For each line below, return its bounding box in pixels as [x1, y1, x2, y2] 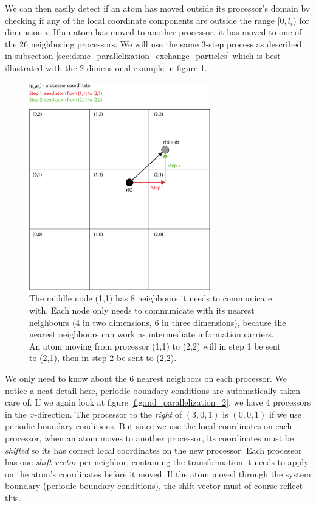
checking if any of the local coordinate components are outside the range [5, 13, 275, 26]
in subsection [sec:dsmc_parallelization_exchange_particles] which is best [5, 49, 281, 62]
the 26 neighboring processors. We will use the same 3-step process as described [5, 37, 302, 50]
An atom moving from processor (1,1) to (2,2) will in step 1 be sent [29, 339, 281, 352]
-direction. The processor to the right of [34, 407, 182, 420]
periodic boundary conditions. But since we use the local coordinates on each [5, 420, 292, 432]
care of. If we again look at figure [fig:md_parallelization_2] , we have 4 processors [5, 396, 311, 409]
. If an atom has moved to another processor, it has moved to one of [48, 26, 302, 38]
